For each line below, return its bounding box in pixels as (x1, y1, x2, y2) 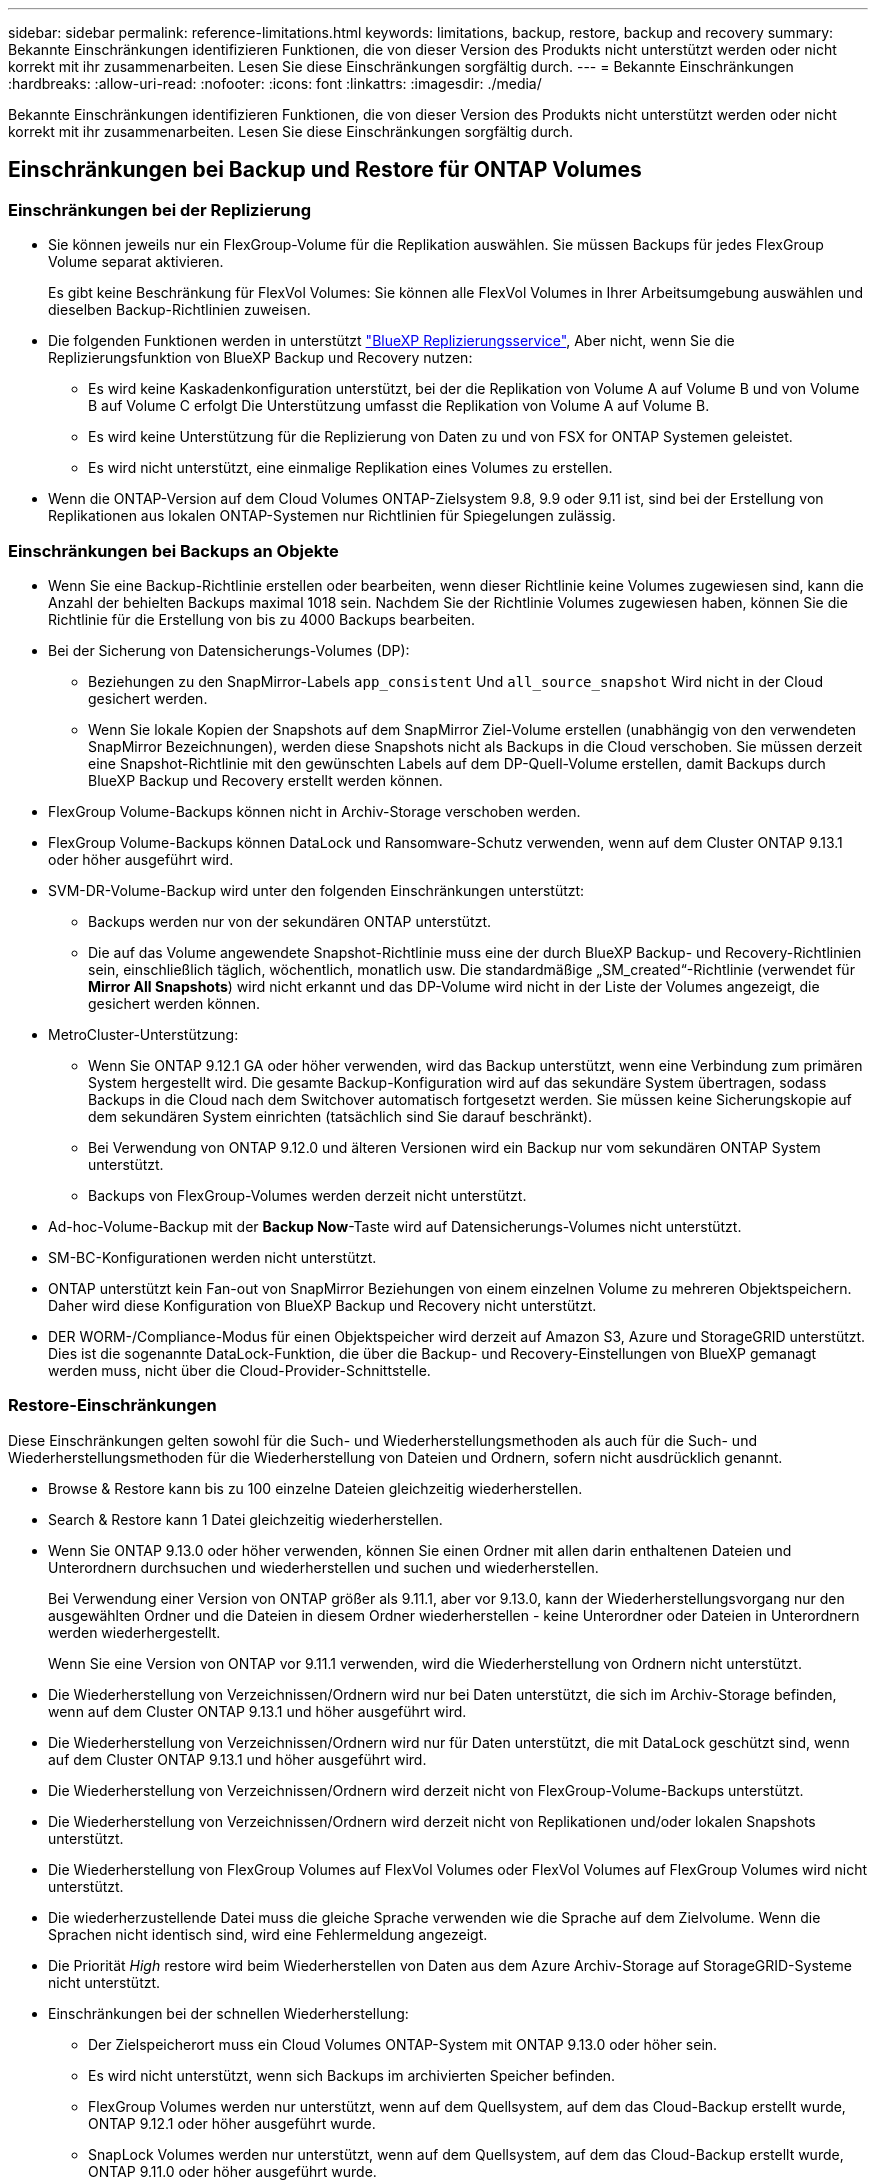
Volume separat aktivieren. (48, 253, 224, 271)
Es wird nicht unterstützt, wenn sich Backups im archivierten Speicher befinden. (88, 2066, 616, 2084)
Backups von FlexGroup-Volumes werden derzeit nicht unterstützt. (88, 1186, 527, 1204)
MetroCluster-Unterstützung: (48, 1025, 239, 1043)
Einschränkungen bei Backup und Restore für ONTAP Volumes (8, 157, 642, 183)
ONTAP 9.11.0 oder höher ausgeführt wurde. (88, 2162, 377, 2180)
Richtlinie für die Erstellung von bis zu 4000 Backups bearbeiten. (48, 610, 476, 628)
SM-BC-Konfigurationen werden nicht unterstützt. (48, 1248, 377, 1266)
